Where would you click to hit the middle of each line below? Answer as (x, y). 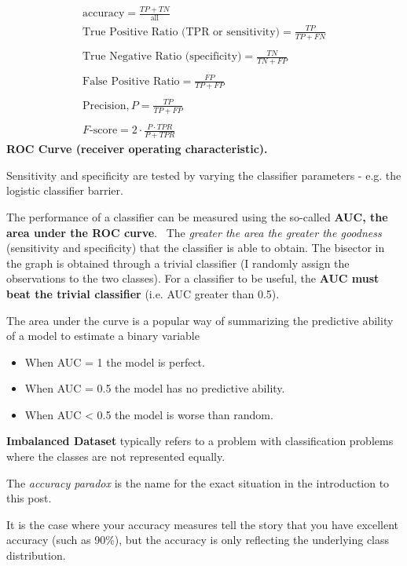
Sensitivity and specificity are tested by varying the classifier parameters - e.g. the (204, 175)
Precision (104, 106)
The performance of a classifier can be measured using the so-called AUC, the (197, 216)
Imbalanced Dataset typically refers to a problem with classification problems (200, 441)
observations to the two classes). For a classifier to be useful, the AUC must (193, 278)
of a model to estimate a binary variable (103, 336)
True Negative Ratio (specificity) (162, 57)
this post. (29, 498)
